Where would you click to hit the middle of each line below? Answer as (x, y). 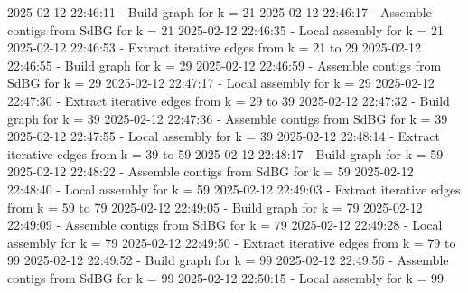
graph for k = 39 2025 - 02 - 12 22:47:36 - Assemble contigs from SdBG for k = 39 (228, 118)
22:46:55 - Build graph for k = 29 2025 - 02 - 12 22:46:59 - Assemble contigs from (225, 65)
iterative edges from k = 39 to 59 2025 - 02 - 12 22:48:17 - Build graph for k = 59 (225, 153)
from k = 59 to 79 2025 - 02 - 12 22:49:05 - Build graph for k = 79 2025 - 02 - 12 (215, 207)
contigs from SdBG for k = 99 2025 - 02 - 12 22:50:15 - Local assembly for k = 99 (226, 277)
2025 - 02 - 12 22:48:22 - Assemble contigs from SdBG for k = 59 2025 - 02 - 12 (211, 171)
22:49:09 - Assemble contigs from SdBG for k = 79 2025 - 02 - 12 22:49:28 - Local (225, 225)
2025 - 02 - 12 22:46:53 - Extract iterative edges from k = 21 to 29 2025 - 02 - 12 (215, 47)
